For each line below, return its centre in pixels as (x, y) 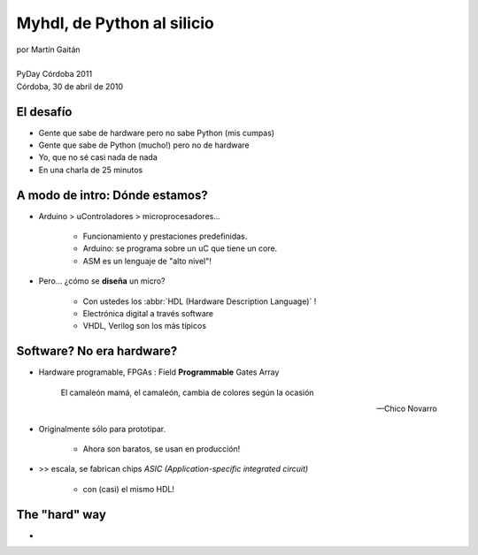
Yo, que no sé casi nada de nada (98, 157)
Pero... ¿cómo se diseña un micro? (102, 281)
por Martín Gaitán (48, 49)
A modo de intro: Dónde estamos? (112, 195)
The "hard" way (61, 514)
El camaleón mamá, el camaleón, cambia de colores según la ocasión (187, 392)
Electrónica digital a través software (148, 314)
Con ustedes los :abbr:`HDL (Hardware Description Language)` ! (200, 301)
